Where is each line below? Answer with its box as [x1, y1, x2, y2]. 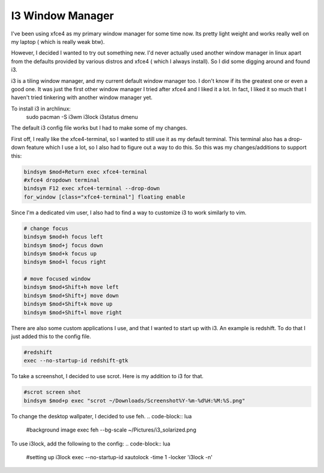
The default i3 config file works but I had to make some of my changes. [11, 124, 188, 131]
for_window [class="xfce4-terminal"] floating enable [23, 193, 185, 200]
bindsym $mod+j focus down [23, 242, 103, 249]
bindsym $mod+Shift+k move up [23, 301, 113, 307]
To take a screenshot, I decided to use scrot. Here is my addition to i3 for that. [11, 373, 204, 380]
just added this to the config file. [11, 333, 91, 340]
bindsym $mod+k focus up [23, 250, 97, 257]
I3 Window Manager [11, 9, 114, 22]
